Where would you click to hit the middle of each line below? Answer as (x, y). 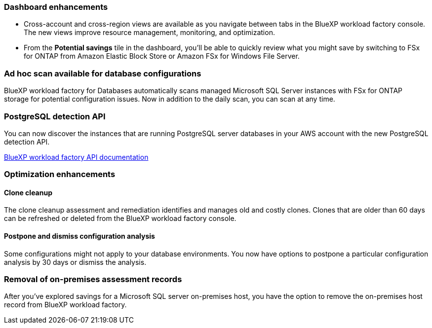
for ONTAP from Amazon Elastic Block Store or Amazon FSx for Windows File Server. (162, 56)
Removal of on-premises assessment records (93, 279)
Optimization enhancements (60, 174)
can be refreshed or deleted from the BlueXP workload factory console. (120, 219)
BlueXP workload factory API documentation (76, 157)
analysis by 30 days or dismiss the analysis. (75, 262)
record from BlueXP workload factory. (65, 305)
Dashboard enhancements (56, 7)
